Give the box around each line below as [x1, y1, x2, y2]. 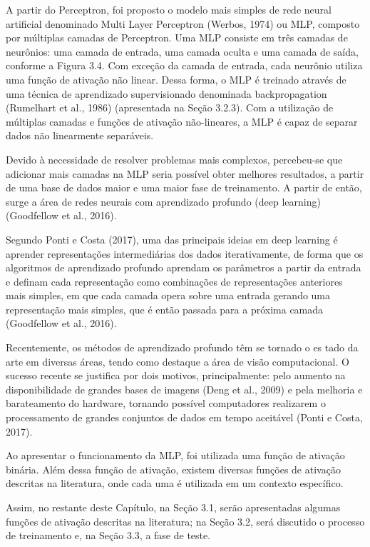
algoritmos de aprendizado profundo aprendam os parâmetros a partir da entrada [6, 260, 361, 275]
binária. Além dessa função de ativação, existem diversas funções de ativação [6, 461, 341, 476]
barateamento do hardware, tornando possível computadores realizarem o [6, 396, 326, 411]
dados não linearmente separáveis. [6, 128, 154, 143]
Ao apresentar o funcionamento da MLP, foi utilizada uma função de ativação [6, 448, 345, 463]
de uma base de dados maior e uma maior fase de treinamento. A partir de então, [6, 180, 362, 195]
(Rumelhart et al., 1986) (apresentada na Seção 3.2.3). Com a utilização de [6, 100, 334, 115]
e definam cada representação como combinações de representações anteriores [6, 273, 343, 288]
